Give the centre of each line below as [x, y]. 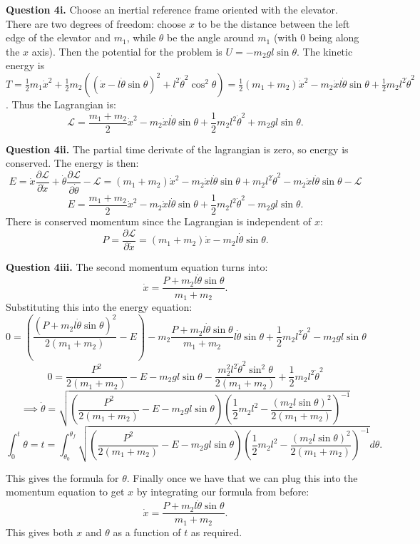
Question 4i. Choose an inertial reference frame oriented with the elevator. [172, 9]
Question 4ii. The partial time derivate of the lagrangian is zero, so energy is [177, 149]
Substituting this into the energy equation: [99, 306]
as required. [216, 532]
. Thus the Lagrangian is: [61, 104]
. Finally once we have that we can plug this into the [242, 477]
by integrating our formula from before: [223, 492]
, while [141, 37]
